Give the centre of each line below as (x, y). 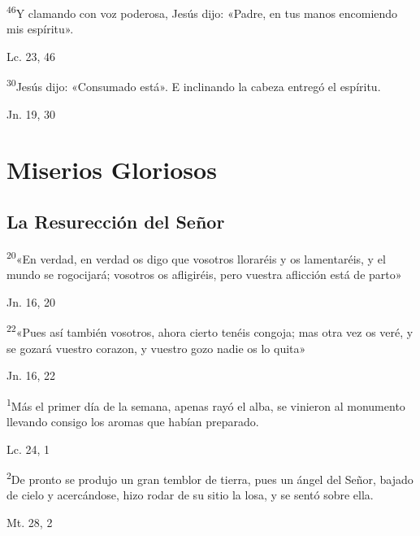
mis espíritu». (40, 29)
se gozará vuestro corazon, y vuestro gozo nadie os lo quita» (156, 348)
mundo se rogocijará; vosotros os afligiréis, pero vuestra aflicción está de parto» (204, 275)
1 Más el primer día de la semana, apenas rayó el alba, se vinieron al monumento (206, 404)
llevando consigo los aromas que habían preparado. (133, 421)
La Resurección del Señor (116, 222)
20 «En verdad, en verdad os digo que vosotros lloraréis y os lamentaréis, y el (196, 257)
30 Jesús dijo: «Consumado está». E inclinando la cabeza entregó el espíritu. (194, 85)
